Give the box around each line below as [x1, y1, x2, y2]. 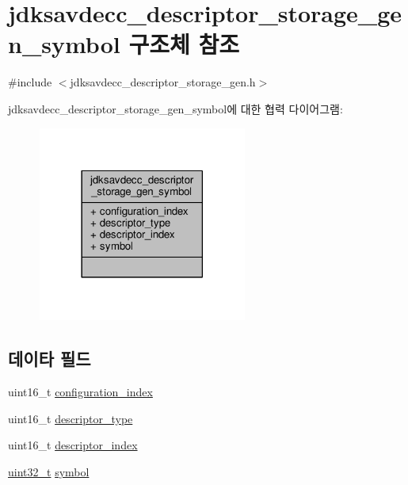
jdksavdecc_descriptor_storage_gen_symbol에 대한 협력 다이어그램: [8, 100, 343, 116]
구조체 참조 [128, 28, 239, 60]
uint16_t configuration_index [8, 383, 153, 399]
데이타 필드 [8, 346, 91, 371]
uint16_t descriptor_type [8, 410, 133, 426]
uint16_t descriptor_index [8, 437, 138, 453]
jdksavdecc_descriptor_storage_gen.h [70, 74, 256, 90]
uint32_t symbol [8, 463, 90, 479]
